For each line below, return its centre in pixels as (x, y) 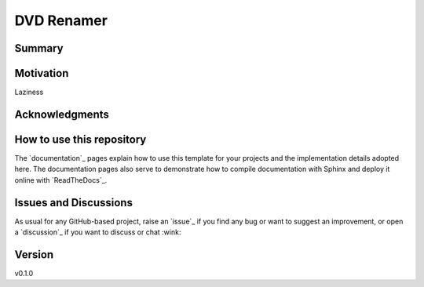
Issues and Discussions (74, 203)
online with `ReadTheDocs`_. (61, 180)
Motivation (42, 73)
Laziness (29, 92)
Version (34, 254)
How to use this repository (80, 139)
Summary (39, 48)
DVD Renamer (61, 20)
